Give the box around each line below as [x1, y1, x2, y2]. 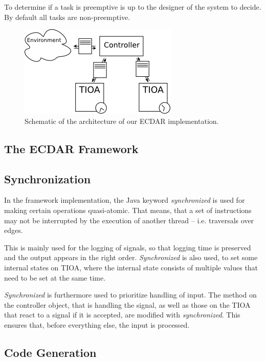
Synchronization [4, 171, 91, 186]
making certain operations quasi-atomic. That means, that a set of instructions [4, 204, 252, 215]
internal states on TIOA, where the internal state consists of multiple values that [4, 262, 258, 272]
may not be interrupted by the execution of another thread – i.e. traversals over [4, 215, 254, 225]
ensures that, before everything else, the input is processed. [4, 319, 190, 330]
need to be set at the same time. [4, 272, 106, 283]
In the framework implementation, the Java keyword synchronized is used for [4, 195, 245, 205]
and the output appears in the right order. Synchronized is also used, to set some [4, 252, 258, 263]
